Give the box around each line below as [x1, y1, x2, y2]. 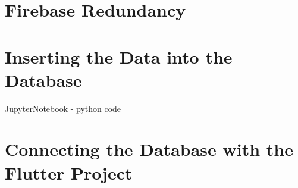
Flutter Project [5, 160, 133, 184]
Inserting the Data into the [5, 44, 233, 68]
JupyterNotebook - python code [5, 102, 121, 114]
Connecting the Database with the [5, 137, 294, 161]
